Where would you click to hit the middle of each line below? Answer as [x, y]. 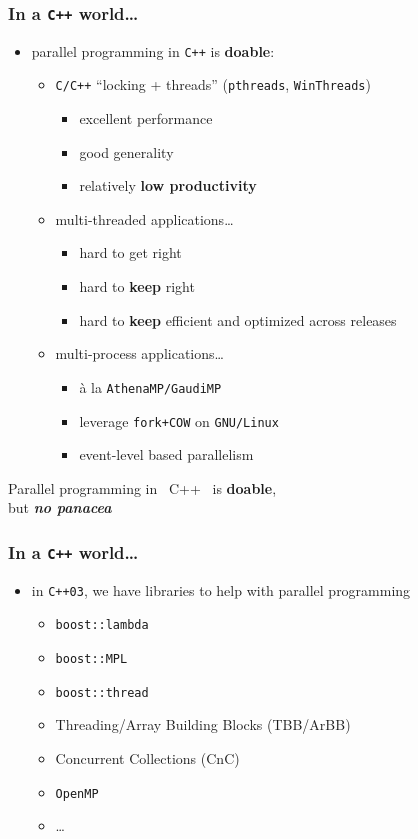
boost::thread [102, 692]
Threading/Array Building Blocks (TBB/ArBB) [203, 724]
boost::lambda [102, 625]
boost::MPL [91, 659]
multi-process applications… [139, 353]
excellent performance [146, 118]
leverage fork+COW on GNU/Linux [179, 420]
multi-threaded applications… [144, 218]
